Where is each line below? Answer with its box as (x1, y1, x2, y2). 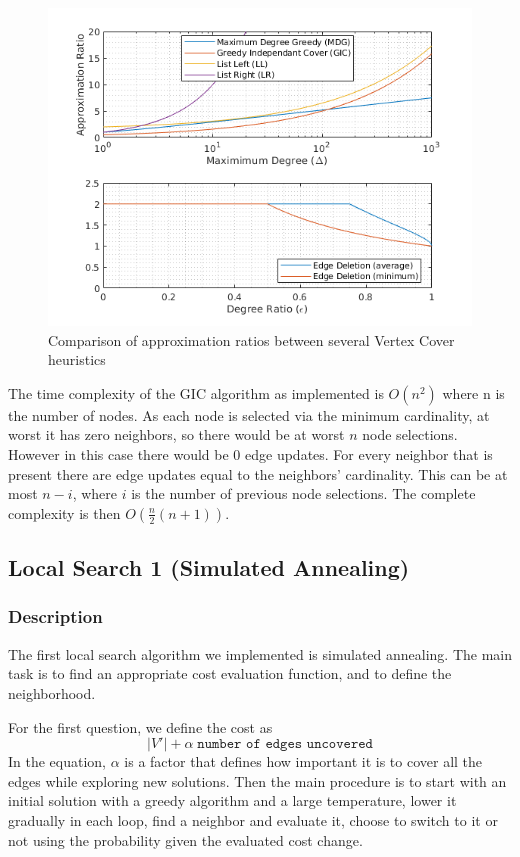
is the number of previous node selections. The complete (131, 483, 476, 504)
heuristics (48, 349, 106, 370)
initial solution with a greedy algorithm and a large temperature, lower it (8, 790, 457, 811)
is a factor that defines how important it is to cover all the (124, 751, 483, 772)
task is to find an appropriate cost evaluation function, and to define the (8, 663, 452, 684)
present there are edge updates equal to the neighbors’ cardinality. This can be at (8, 463, 508, 484)
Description (8, 604, 103, 629)
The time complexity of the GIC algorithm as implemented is (8, 382, 384, 403)
